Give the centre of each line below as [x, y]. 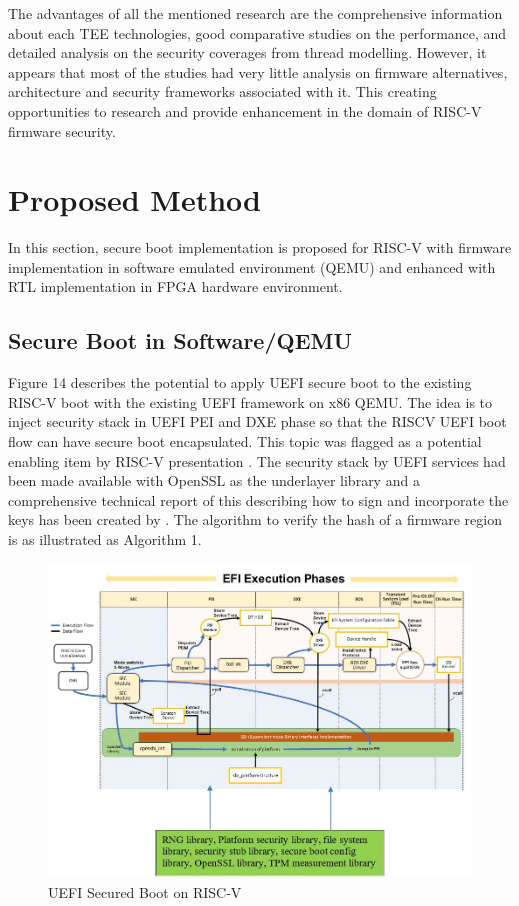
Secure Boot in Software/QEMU [180, 340]
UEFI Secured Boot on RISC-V [145, 891]
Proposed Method [134, 199]
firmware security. [62, 130]
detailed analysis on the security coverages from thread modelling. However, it [247, 52]
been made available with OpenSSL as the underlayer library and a [214, 480]
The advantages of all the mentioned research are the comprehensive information [255, 13]
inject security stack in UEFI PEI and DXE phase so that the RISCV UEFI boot [257, 421]
